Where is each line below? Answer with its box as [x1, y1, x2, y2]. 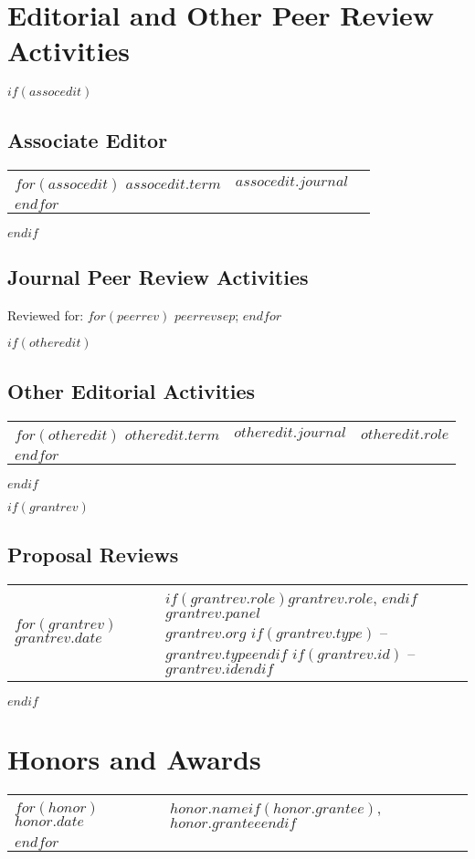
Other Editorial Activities [7, 376, 256, 404]
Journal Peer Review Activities [7, 262, 309, 290]
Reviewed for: [7, 305, 84, 324]
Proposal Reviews [7, 539, 179, 568]
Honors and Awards [7, 739, 261, 777]
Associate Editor [7, 125, 168, 153]
